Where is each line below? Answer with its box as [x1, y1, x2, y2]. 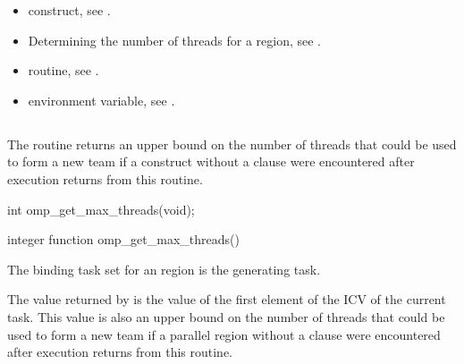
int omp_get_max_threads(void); [7, 199, 195, 218]
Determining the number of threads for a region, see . [28, 30, 322, 49]
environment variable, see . [28, 90, 175, 109]
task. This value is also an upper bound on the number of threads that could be [7, 307, 445, 326]
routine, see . [28, 61, 99, 80]
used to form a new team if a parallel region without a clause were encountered [7, 325, 441, 343]
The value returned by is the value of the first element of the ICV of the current [7, 290, 446, 309]
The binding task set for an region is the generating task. [7, 259, 321, 278]
